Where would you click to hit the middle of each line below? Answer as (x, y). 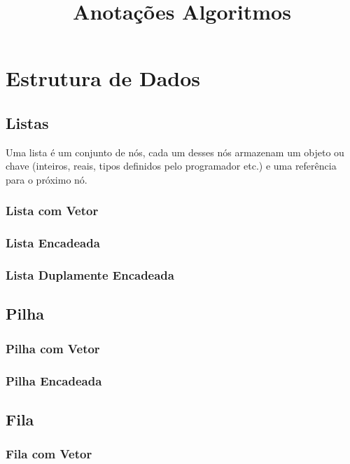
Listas (27, 122)
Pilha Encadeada (54, 380)
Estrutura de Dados (103, 78)
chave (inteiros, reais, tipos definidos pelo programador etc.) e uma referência (171, 166)
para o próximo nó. (47, 179)
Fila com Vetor (49, 454)
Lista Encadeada (53, 243)
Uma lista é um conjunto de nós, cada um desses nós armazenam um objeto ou (175, 152)
